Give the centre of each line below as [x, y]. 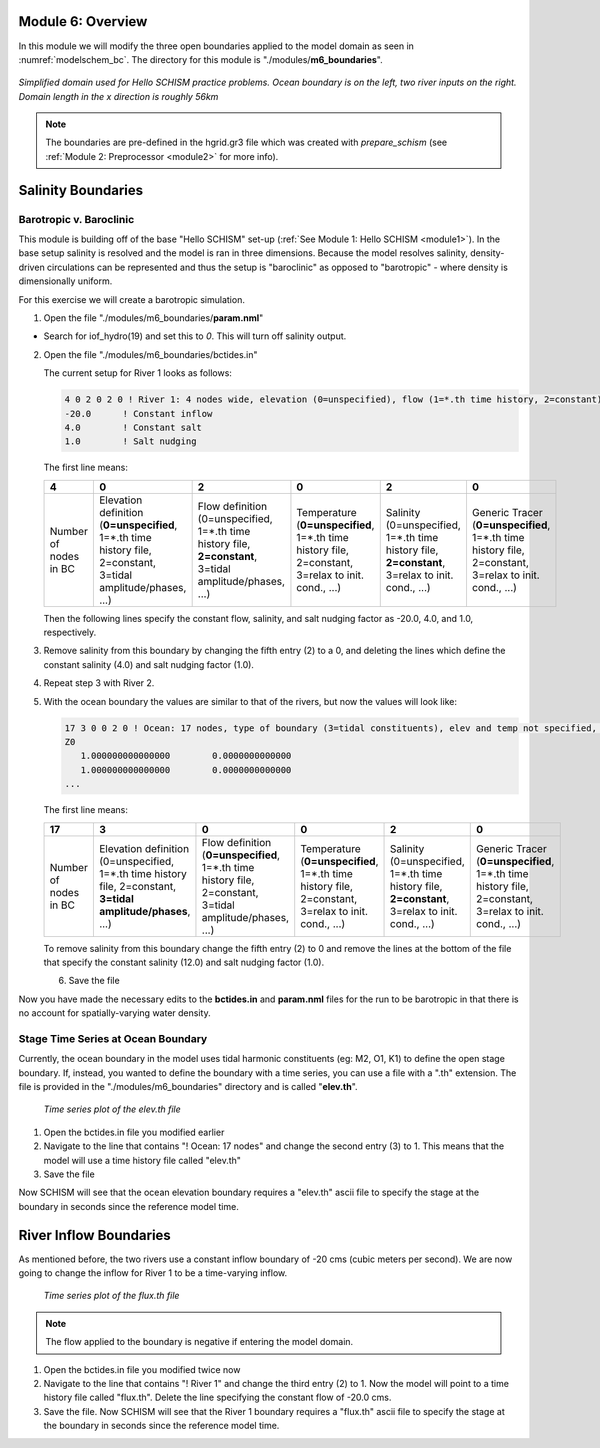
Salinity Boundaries [81, 190]
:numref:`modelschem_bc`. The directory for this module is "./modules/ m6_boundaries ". [201, 59]
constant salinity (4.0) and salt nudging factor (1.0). [149, 664]
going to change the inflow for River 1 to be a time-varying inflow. [153, 1273]
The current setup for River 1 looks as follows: [137, 373]
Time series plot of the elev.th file [112, 1109]
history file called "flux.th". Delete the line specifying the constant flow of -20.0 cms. [217, 1397]
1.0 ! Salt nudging [130, 441]
